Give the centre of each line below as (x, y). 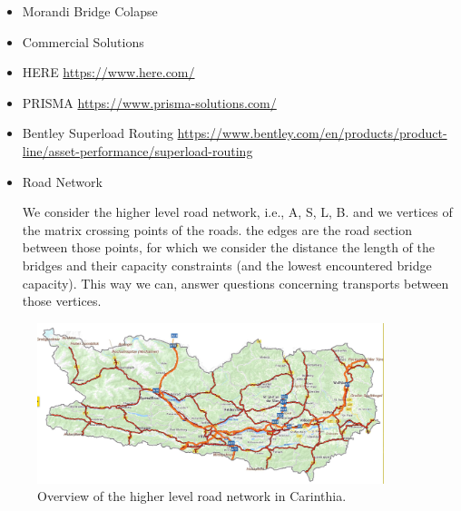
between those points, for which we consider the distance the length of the (228, 247)
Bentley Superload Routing (98, 133)
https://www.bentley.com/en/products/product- (312, 133)
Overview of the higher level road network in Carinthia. (192, 496)
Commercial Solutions (83, 41)
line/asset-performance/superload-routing (137, 150)
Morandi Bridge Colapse (90, 11)
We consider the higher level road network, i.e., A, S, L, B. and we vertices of (237, 212)
